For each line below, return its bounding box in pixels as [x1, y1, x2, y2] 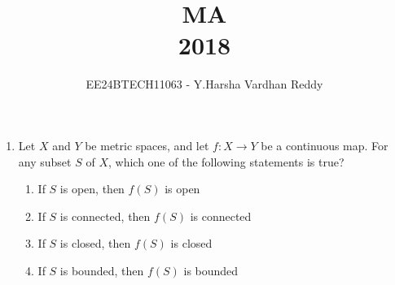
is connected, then [59, 207, 151, 224]
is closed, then [59, 235, 131, 252]
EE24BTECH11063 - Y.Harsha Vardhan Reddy [86, 76, 323, 93]
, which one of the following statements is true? [108, 153, 345, 170]
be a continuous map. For [261, 136, 388, 153]
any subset [18, 153, 72, 170]
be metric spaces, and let [85, 136, 209, 153]
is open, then [59, 180, 125, 197]
